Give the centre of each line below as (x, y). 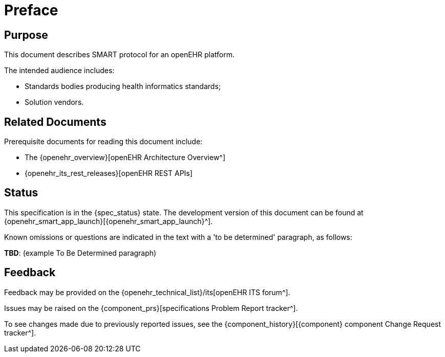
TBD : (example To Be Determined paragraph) (80, 253)
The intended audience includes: (59, 71)
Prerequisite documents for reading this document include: (103, 142)
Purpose (26, 35)
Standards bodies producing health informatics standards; (123, 86)
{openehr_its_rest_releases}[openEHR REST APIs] (109, 173)
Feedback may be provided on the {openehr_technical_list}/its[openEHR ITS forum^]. (147, 292)
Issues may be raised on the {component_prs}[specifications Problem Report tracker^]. (151, 308)
